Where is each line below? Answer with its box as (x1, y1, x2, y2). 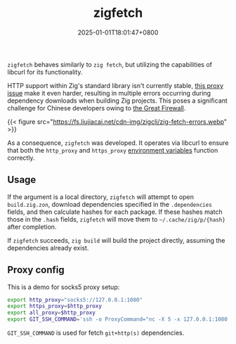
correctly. (7, 153, 35, 162)
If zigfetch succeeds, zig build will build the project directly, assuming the (7, 236, 225, 244)
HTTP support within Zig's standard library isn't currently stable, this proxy (7, 81, 223, 89)
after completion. (7, 222, 57, 231)
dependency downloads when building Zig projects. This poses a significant (7, 96, 228, 105)
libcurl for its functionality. (7, 68, 83, 76)
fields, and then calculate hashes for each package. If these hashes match (7, 208, 223, 216)
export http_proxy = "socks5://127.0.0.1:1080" (7, 296, 143, 303)
